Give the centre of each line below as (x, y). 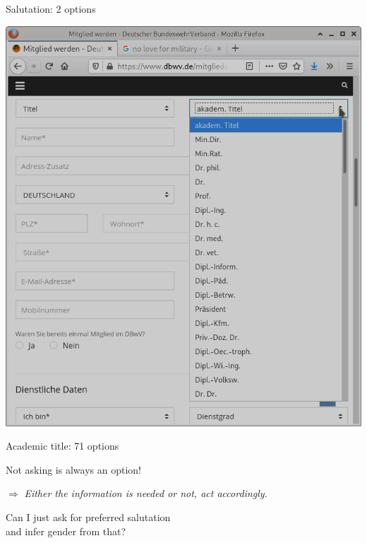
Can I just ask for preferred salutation (88, 517)
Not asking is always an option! (73, 469)
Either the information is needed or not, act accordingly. (146, 493)
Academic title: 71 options (62, 446)
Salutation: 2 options (51, 8)
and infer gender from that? (66, 531)
